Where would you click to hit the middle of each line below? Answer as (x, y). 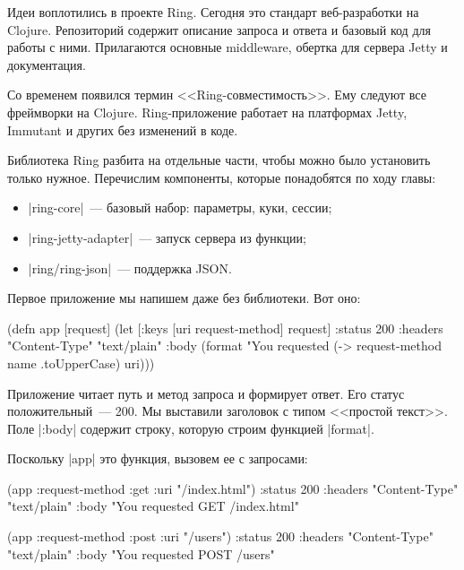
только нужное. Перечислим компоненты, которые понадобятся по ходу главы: (222, 177)
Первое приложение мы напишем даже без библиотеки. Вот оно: (184, 298)
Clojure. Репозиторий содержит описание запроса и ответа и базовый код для (219, 29)
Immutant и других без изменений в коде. (123, 130)
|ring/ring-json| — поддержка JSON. (130, 268)
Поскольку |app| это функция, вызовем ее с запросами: (158, 458)
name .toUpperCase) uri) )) (81, 363)
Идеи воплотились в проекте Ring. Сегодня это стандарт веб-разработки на (213, 12)
